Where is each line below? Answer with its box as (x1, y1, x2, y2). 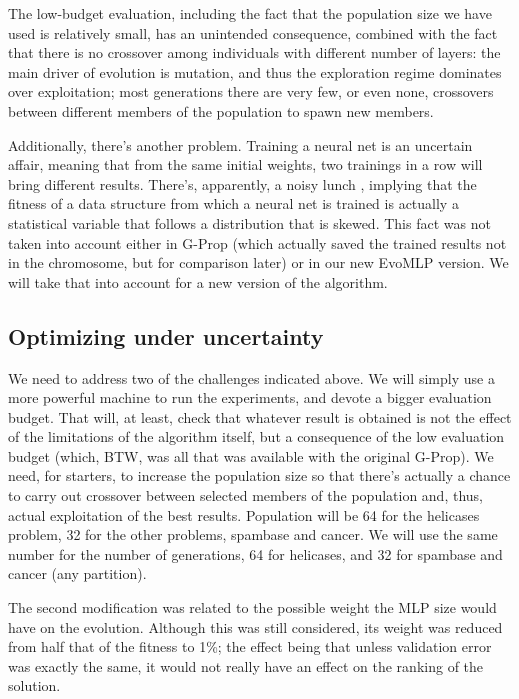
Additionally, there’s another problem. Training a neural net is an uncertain (8, 134, 473, 155)
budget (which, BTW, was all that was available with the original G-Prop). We (8, 445, 494, 466)
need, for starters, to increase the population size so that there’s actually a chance (8, 465, 511, 486)
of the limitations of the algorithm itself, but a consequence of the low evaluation (8, 426, 505, 447)
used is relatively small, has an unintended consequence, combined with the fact (8, 22, 498, 43)
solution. (8, 675, 61, 696)
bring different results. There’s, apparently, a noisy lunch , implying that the (8, 173, 477, 194)
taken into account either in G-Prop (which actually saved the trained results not (8, 232, 507, 253)
